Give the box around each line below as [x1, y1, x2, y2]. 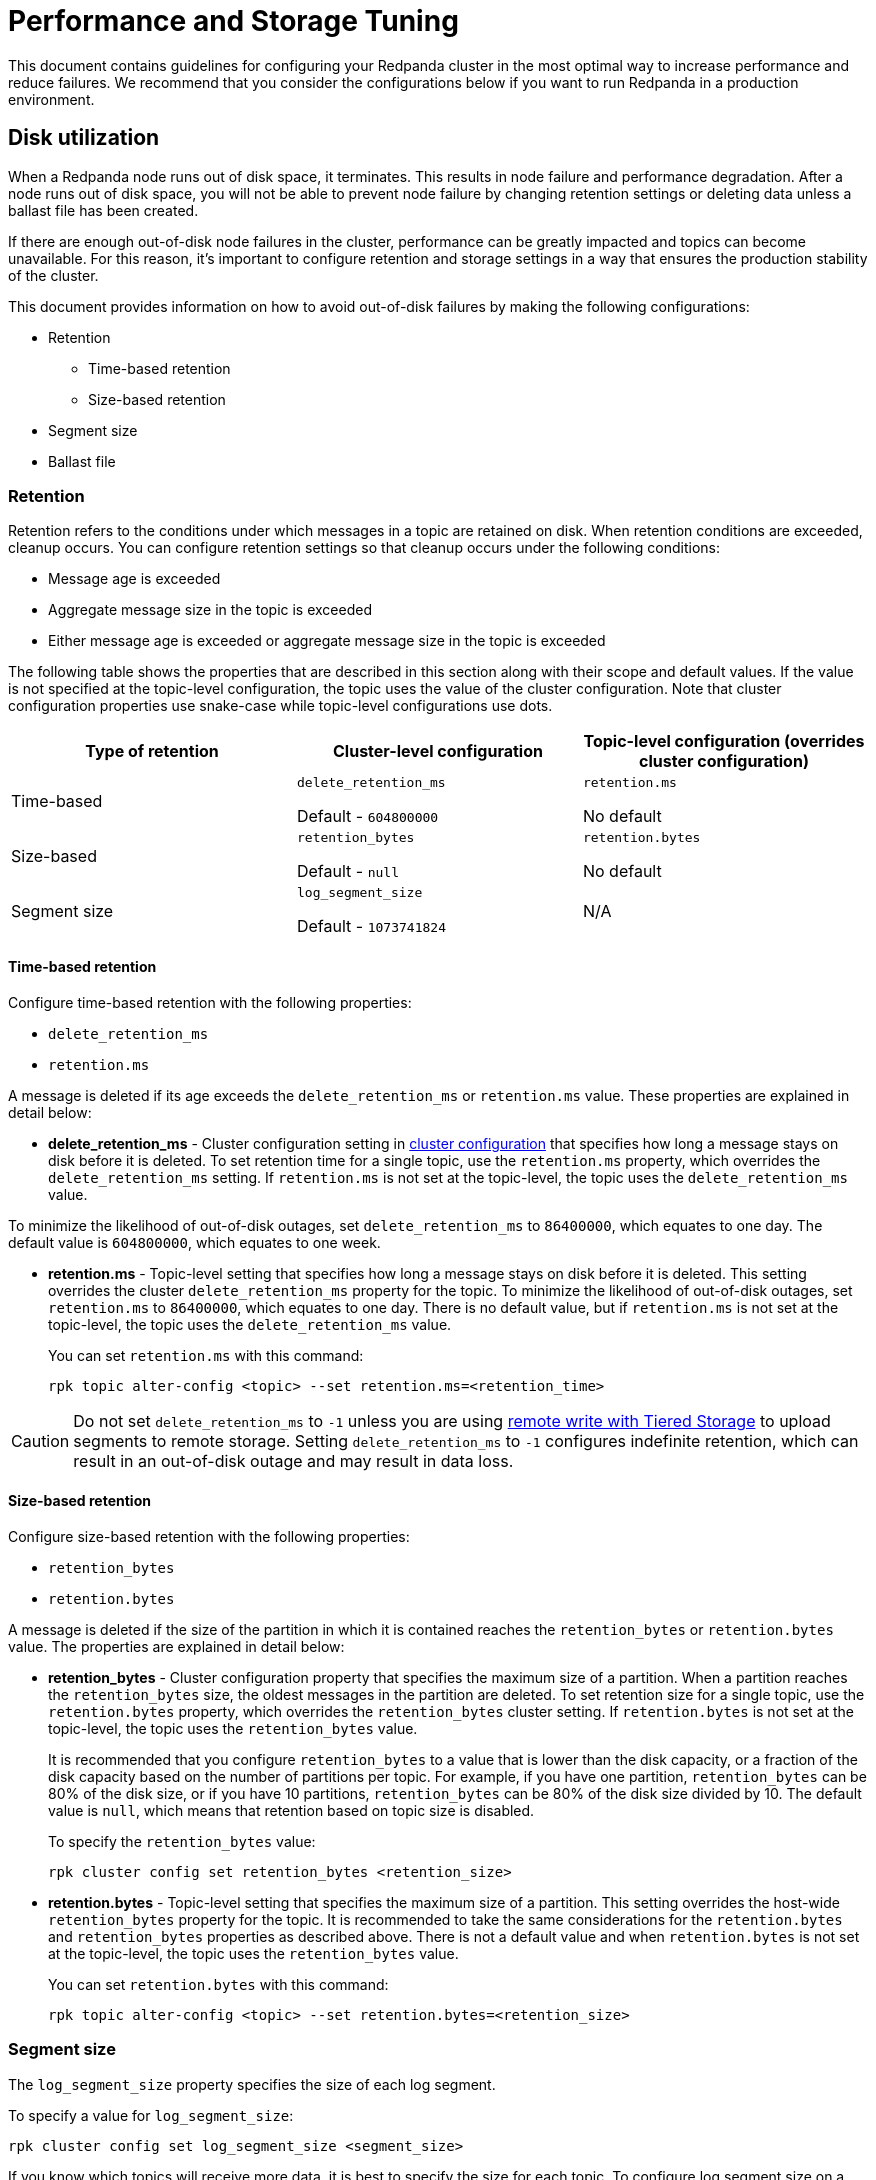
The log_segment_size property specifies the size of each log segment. [8, 2075, 496, 2093]
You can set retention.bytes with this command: [48, 1975, 389, 1993]
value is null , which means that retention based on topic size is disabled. [48, 1801, 535, 1819]
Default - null [296, 861, 399, 882]
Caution [11, 1430, 70, 1451]
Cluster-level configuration [333, 741, 543, 762]
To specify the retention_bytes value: [48, 1832, 316, 1850]
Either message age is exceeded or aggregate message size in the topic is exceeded [48, 632, 606, 650]
